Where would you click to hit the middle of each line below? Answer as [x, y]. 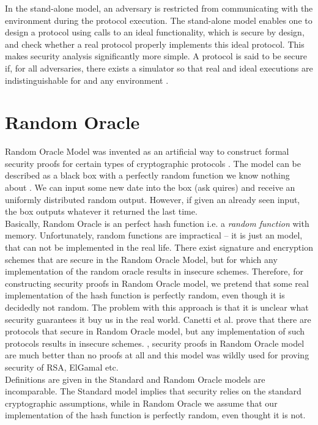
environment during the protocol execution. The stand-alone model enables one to [159, 20]
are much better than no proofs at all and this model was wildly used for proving [157, 355]
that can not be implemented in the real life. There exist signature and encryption [159, 247]
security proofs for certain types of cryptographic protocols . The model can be [153, 163]
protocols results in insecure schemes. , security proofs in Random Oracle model [155, 343]
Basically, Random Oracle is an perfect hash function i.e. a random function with [157, 223]
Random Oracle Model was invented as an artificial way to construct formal [147, 151]
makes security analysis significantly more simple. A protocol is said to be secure [156, 56]
